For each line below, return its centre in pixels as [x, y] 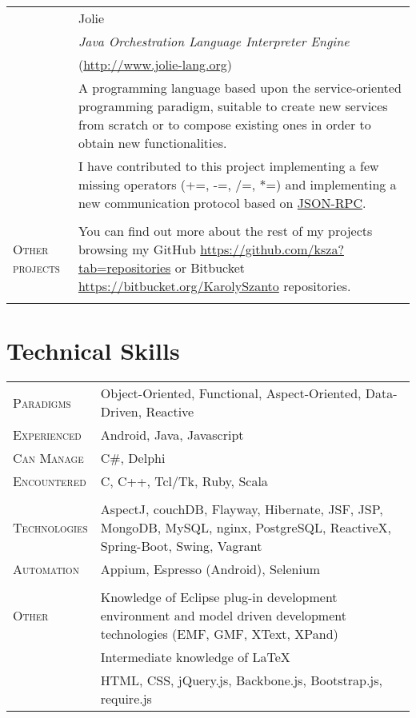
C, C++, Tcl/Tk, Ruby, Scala [184, 481]
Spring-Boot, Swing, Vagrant [181, 546]
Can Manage [48, 458]
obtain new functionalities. [152, 143]
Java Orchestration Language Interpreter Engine [214, 41]
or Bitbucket [210, 267]
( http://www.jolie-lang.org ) [155, 64]
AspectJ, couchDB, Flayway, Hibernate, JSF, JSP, [242, 509]
